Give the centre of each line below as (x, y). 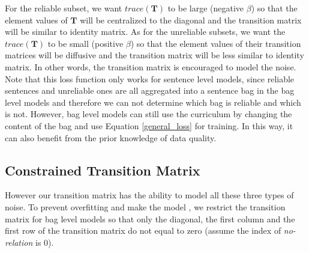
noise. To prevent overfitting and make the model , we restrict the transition (145, 206)
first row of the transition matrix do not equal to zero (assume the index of (143, 230)
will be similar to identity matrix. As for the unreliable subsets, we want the (145, 32)
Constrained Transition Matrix (103, 170)
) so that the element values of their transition (216, 43)
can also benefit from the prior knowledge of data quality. (111, 137)
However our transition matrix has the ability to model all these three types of (149, 195)
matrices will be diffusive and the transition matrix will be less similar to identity (154, 55)
